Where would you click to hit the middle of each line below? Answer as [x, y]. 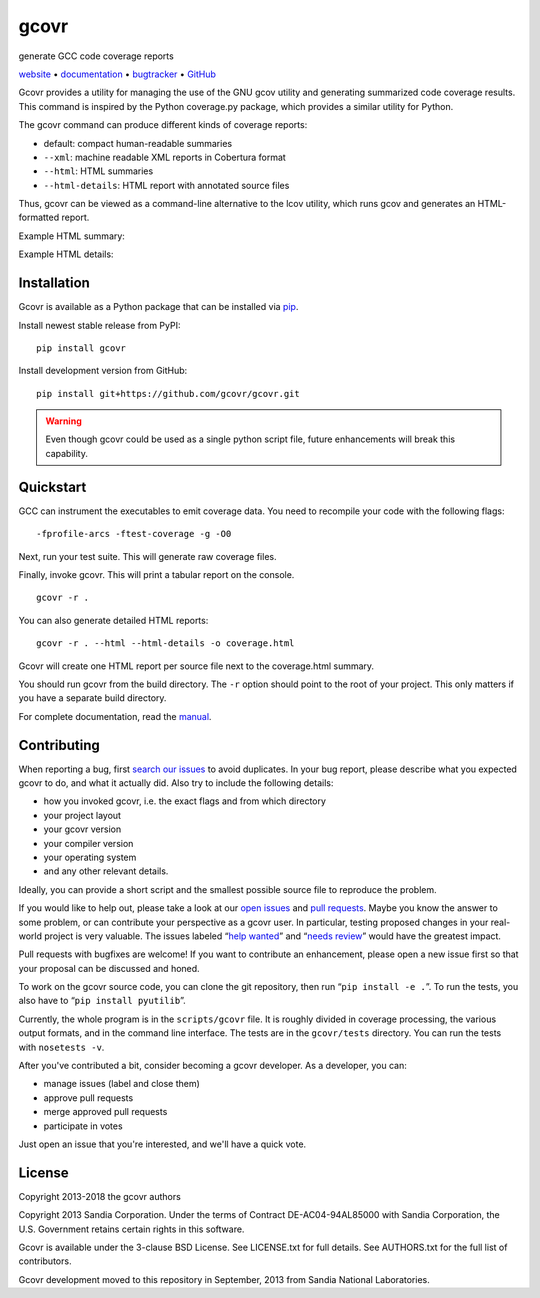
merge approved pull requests [105, 1112]
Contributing [59, 745]
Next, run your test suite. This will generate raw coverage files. [147, 556]
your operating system [90, 857]
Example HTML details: [66, 254]
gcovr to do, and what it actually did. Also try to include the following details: [176, 782]
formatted [39, 217]
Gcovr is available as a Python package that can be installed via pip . [158, 307]
